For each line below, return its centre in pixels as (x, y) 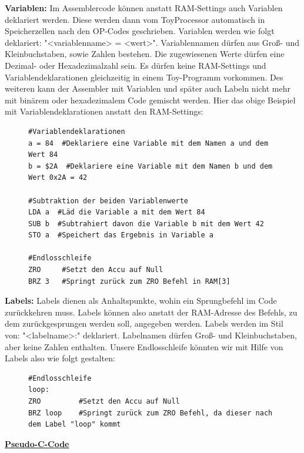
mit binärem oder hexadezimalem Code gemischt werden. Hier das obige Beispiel (150, 100)
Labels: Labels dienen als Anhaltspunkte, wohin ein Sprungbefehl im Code (141, 301)
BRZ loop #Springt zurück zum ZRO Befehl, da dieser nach (151, 413)
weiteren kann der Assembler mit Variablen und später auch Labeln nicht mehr (148, 88)
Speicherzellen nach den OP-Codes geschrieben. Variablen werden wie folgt (140, 31)
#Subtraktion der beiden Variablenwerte (108, 201)
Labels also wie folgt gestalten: (60, 358)
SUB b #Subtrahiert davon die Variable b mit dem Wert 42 (146, 224)
